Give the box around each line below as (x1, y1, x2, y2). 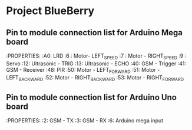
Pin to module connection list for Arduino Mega (6, 28, 183, 38)
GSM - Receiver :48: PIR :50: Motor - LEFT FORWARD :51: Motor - (6, 66, 160, 75)
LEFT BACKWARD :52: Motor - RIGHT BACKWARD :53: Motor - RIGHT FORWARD (6, 74, 184, 82)
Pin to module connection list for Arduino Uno (6, 92, 177, 102)
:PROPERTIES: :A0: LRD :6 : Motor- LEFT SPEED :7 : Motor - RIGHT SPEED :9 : (6, 52, 187, 61)
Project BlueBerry (6, 4, 95, 18)
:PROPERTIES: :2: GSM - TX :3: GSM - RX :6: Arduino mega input (6, 117, 164, 124)
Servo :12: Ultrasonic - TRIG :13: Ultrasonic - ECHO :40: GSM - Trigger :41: (6, 60, 187, 67)
